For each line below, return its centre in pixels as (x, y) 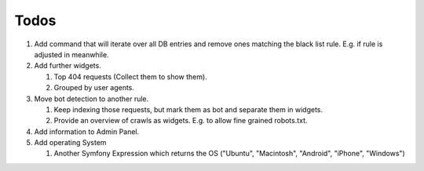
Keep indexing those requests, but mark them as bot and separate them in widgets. (188, 109)
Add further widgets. (68, 66)
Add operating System (70, 143)
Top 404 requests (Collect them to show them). (130, 76)
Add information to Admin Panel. (87, 131)
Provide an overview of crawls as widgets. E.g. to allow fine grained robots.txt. (181, 121)
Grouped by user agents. (94, 88)
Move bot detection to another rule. (91, 99)
